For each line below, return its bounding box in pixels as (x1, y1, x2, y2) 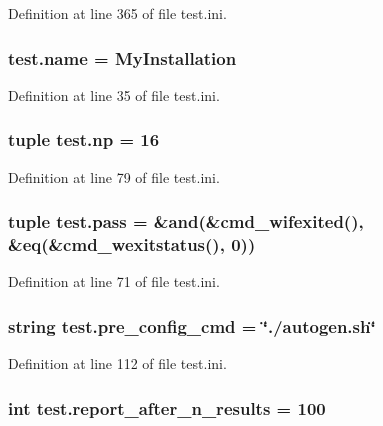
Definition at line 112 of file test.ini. (8, 353, 227, 374)
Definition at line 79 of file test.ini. (8, 166, 220, 187)
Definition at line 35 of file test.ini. (8, 84, 220, 105)
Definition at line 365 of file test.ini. (8, 3, 227, 23)
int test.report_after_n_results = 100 (8, 395, 326, 420)
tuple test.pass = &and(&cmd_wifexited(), (8, 209, 364, 234)
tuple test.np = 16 (8, 127, 160, 152)
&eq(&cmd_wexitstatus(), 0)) (8, 232, 256, 257)
